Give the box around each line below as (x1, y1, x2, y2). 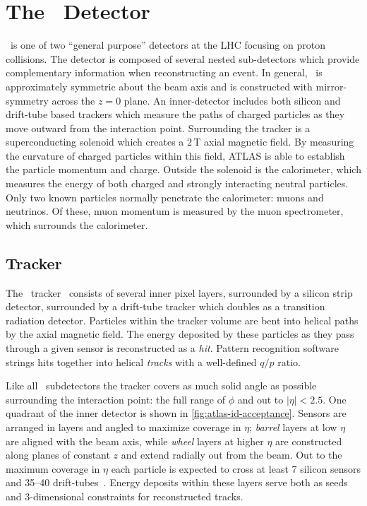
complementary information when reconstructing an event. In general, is (6, 65, 323, 80)
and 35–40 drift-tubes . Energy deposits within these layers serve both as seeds (6, 475, 348, 490)
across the (52, 93, 95, 107)
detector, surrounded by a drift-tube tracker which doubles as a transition (6, 299, 325, 314)
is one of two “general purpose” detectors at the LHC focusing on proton (10, 37, 325, 52)
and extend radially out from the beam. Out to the (121, 447, 342, 462)
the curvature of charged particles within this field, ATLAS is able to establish (6, 148, 345, 163)
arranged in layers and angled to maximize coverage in (6, 419, 241, 434)
